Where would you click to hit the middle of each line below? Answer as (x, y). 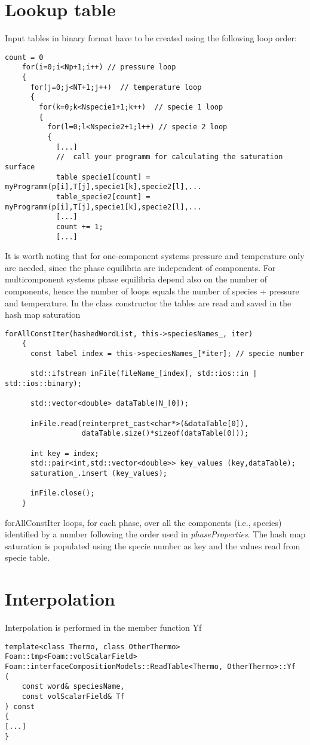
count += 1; (79, 226)
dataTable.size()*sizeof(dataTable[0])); (165, 434)
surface (20, 167)
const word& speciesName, (73, 687)
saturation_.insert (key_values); (99, 473)
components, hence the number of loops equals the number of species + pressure (152, 291)
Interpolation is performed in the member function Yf (103, 627)
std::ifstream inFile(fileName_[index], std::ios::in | (144, 374)
